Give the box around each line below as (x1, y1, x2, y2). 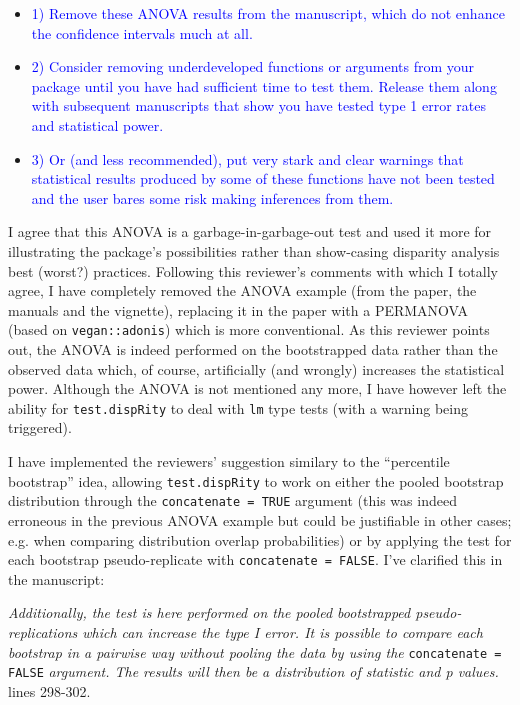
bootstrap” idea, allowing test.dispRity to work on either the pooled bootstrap (8, 470, 504, 491)
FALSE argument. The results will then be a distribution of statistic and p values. (8, 661, 499, 682)
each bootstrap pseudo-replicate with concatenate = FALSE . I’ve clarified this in (8, 549, 503, 570)
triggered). (8, 417, 72, 438)
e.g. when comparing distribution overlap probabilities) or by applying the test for (8, 529, 512, 550)
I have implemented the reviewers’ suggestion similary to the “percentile (8, 451, 450, 471)
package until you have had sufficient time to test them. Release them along (31, 75, 497, 96)
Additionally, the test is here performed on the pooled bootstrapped (8, 602, 411, 623)
